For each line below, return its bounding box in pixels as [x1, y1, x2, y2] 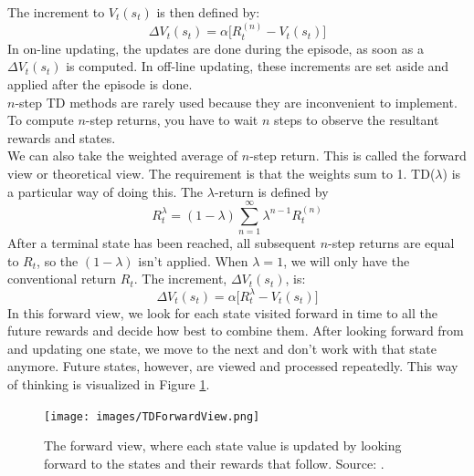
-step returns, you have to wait [85, 110, 258, 129]
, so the [37, 251, 79, 270]
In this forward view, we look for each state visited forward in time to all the [7, 303, 437, 322]
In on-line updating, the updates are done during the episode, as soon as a [7, 38, 424, 57]
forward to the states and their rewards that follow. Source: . [44, 453, 384, 472]
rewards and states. [7, 128, 116, 147]
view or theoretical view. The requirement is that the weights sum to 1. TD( [7, 163, 436, 182]
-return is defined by [214, 181, 329, 201]
